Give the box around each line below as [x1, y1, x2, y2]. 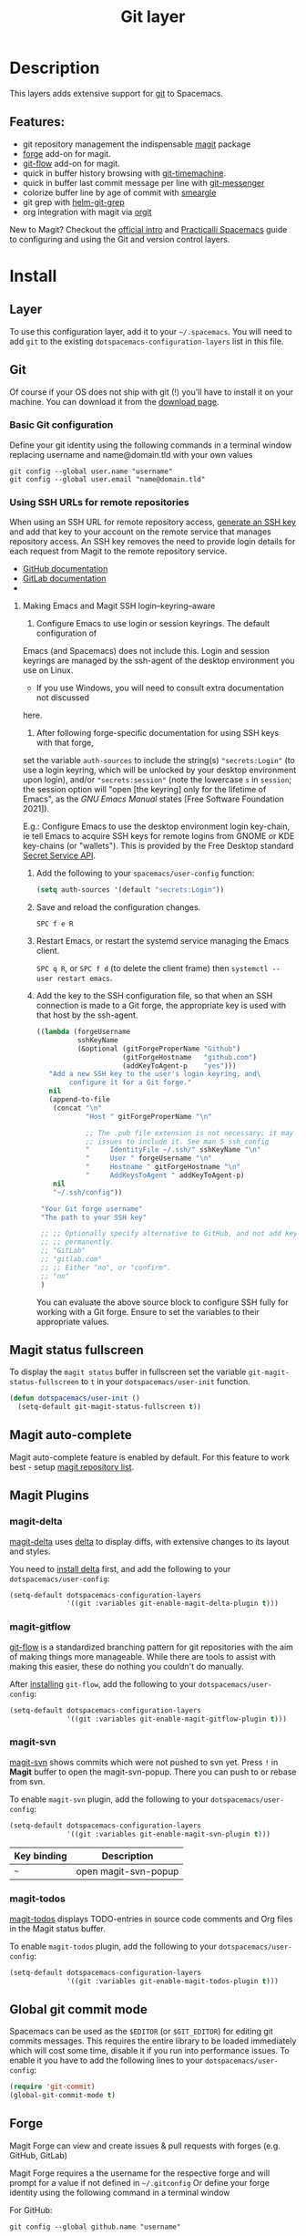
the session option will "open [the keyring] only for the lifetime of [22, 784, 267, 795]
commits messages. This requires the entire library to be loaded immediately [9, 2035, 297, 2046]
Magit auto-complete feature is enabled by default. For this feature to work [9, 1452, 290, 1463]
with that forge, [36, 737, 94, 749]
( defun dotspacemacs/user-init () [9, 1393, 141, 1403]
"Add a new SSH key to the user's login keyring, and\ [48, 1070, 261, 1079]
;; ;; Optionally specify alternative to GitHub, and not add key [40, 1229, 298, 1238]
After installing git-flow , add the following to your [9, 1678, 197, 1689]
